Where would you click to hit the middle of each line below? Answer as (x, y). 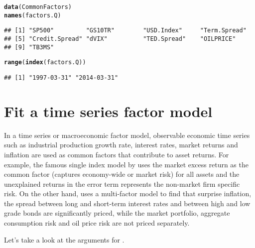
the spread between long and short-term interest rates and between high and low (127, 203)
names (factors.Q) (33, 15)
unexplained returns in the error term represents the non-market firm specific (122, 184)
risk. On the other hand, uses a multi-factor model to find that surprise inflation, (128, 193)
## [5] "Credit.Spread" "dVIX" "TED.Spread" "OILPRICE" (120, 39)
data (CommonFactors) (38, 7)
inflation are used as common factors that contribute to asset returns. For (117, 154)
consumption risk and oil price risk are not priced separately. (97, 223)
